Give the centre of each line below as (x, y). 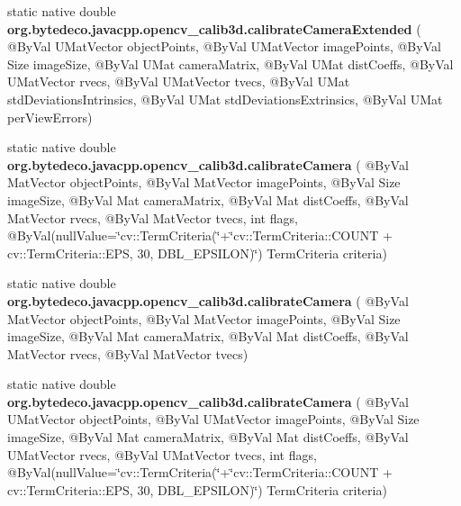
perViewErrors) (50, 117)
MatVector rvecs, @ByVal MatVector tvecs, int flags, (153, 217)
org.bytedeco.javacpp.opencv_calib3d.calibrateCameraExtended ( (214, 28)
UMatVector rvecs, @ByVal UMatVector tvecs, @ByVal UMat (179, 81)
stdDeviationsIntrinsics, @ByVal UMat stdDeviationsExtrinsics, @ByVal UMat (225, 99)
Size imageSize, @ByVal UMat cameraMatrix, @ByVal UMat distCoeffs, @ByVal (230, 63)
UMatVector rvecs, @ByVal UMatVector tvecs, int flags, (162, 454)
